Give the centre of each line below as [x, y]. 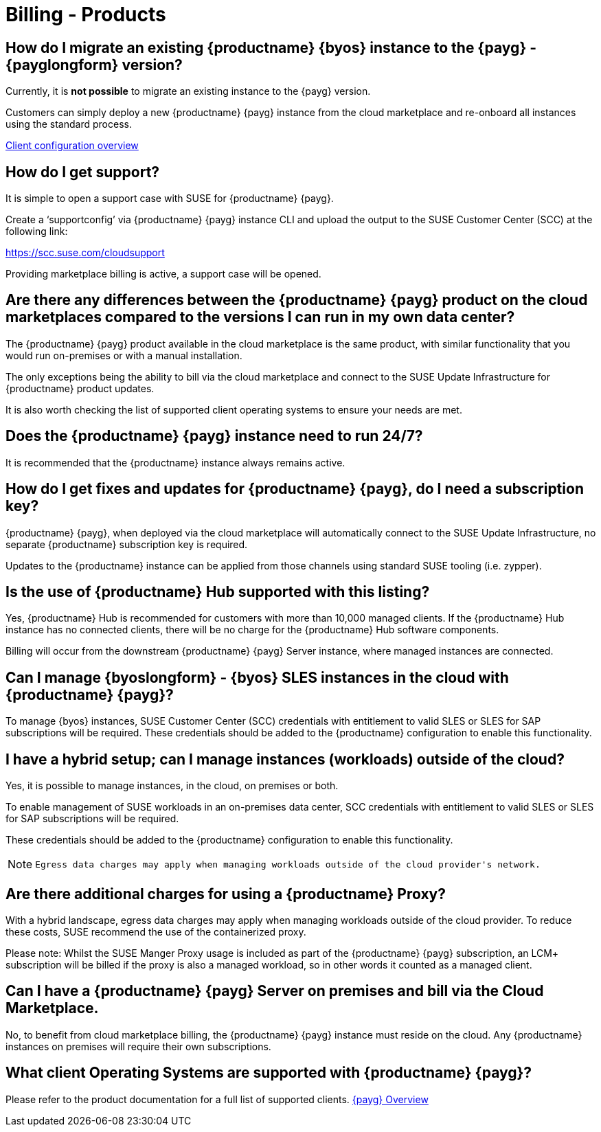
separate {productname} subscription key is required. [127, 544]
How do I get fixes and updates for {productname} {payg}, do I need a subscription [295, 489]
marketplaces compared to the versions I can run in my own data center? [260, 317]
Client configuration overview [72, 146]
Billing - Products [86, 14]
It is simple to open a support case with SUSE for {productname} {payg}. [170, 199]
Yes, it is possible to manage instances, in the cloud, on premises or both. [172, 786]
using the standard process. [69, 124]
